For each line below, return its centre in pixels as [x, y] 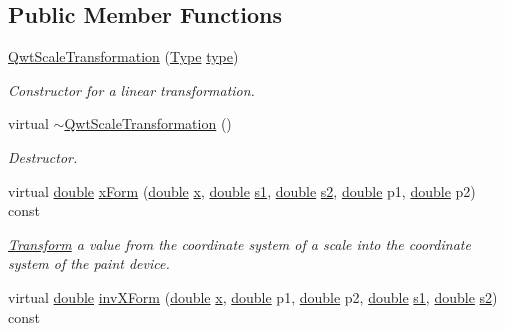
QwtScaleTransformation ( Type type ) [123, 56]
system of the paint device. [89, 263]
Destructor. [43, 156]
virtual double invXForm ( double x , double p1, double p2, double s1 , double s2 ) [253, 296]
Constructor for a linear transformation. [131, 89]
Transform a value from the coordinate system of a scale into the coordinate [239, 243]
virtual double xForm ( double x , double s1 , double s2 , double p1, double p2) [242, 190]
